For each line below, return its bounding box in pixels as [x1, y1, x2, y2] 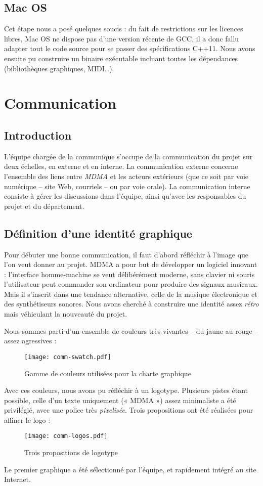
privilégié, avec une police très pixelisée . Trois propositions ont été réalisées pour [4, 405, 253, 415]
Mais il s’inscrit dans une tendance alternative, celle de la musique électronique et [4, 288, 257, 299]
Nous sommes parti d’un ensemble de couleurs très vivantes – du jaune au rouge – [4, 325, 258, 336]
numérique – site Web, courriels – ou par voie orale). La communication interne [4, 181, 250, 191]
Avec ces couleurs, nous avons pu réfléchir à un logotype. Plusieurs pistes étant [4, 385, 248, 395]
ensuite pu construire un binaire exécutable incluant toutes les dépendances [4, 53, 238, 63]
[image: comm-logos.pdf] [24, 432, 108, 440]
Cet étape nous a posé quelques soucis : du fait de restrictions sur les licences [4, 23, 243, 34]
